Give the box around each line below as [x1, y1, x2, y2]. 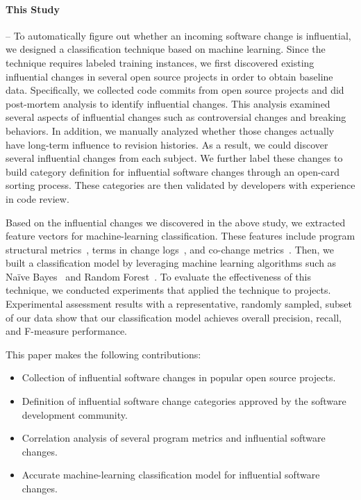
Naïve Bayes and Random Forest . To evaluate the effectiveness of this [6, 269, 312, 283]
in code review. [6, 191, 69, 206]
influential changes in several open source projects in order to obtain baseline [6, 69, 333, 83]
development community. [22, 407, 128, 422]
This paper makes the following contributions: [6, 347, 201, 361]
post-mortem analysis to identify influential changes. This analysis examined [6, 96, 330, 110]
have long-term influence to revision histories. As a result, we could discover [6, 137, 328, 151]
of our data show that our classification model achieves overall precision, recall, [6, 310, 342, 324]
